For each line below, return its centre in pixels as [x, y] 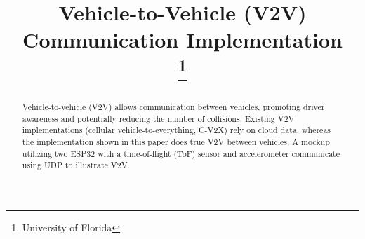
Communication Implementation [182, 40]
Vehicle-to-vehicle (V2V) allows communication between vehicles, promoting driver [173, 106]
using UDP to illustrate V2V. [76, 165]
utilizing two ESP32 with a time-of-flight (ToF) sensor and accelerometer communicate [181, 153]
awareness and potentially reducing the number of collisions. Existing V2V [158, 118]
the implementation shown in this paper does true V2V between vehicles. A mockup [176, 141]
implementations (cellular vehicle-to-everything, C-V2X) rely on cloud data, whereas [177, 130]
